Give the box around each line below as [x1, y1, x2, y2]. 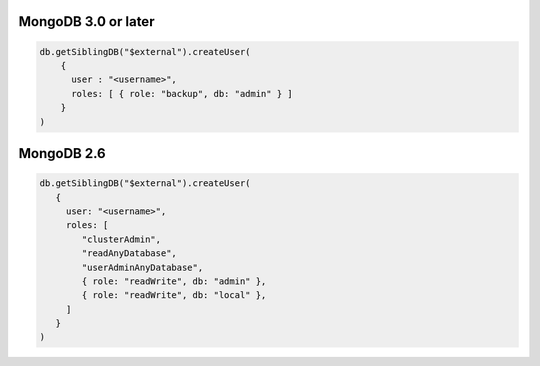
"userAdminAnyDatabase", [81, 261, 204, 273]
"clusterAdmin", [81, 233, 162, 245]
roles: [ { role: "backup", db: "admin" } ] [71, 88, 294, 99]
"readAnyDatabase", [81, 248, 177, 259]
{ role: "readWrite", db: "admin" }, [81, 275, 267, 287]
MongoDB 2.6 [18, 145, 106, 162]
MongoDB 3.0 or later [18, 13, 155, 30]
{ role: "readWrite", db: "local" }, [81, 290, 267, 301]
